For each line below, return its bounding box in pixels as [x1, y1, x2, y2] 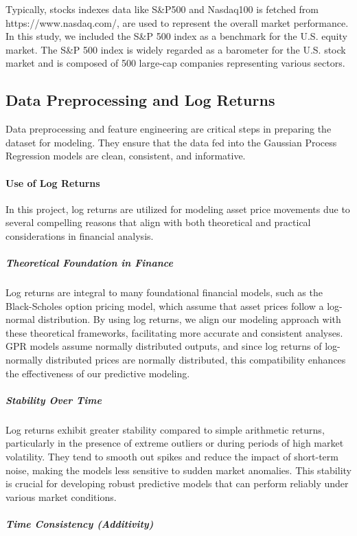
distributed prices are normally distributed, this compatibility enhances [45, 353, 346, 367]
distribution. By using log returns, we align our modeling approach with [38, 312, 341, 326]
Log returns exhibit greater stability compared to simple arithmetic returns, [5, 422, 325, 436]
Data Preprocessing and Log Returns [5, 89, 275, 111]
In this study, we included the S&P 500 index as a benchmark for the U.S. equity [5, 29, 347, 43]
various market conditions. [5, 489, 117, 504]
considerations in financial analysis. [5, 228, 154, 243]
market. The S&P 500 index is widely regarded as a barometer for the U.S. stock [5, 42, 346, 56]
